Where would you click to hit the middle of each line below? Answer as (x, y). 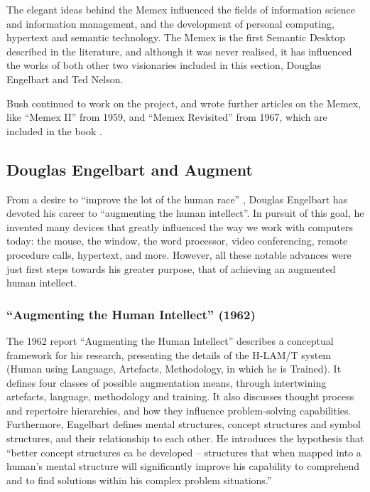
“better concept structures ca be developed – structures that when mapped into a (184, 452)
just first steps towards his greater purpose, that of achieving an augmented (171, 268)
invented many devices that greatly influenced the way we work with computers (180, 226)
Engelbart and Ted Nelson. (65, 79)
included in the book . (54, 130)
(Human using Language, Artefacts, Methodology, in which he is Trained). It (174, 369)
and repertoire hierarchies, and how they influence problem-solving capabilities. (179, 410)
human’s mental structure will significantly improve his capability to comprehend (183, 466)
